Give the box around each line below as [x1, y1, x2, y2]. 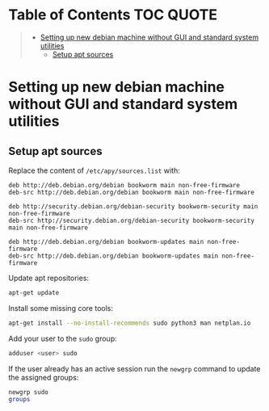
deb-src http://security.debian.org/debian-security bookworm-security [8, 216, 254, 224]
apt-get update [8, 288, 60, 296]
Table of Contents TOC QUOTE [8, 6, 218, 24]
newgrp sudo [8, 388, 48, 396]
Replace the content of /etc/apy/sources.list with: [8, 166, 180, 175]
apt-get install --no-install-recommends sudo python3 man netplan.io [8, 319, 251, 327]
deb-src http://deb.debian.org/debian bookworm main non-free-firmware [8, 188, 254, 196]
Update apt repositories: [8, 273, 90, 283]
